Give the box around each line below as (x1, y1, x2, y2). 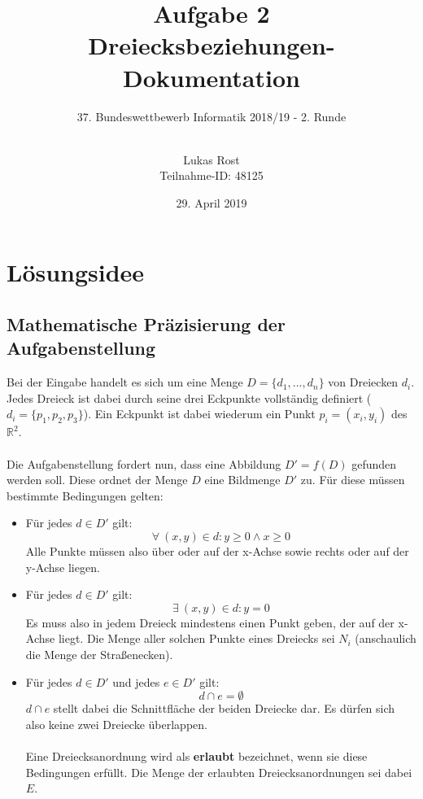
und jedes (112, 673, 160, 690)
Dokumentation (123, 60, 300, 94)
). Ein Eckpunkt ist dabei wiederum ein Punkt (83, 405, 316, 422)
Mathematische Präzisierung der (7, 312, 286, 337)
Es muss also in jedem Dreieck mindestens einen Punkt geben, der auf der (25, 613, 395, 631)
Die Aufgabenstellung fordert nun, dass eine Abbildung (7, 455, 281, 472)
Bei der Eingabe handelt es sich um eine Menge (7, 373, 243, 391)
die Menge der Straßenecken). (25, 645, 173, 662)
